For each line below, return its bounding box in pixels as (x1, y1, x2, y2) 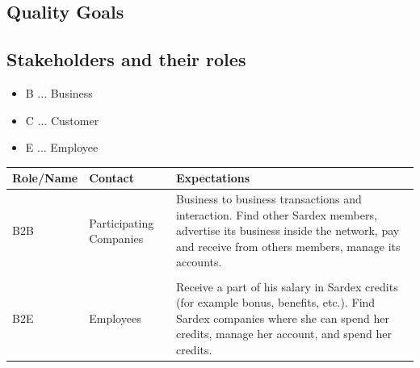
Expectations (175, 169, 250, 186)
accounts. (175, 253, 222, 270)
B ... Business (25, 84, 93, 101)
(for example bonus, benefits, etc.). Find (175, 294, 376, 311)
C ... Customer (25, 111, 99, 128)
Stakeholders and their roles (6, 47, 246, 72)
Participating (89, 214, 154, 231)
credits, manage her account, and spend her (175, 325, 392, 342)
